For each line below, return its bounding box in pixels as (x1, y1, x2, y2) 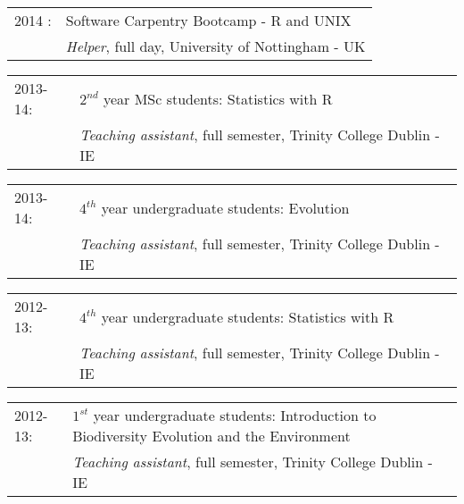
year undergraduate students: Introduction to (93, 405, 377, 425)
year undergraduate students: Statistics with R (101, 306, 394, 327)
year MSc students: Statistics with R (103, 88, 333, 109)
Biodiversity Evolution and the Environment (72, 425, 351, 446)
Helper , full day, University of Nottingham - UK (65, 36, 366, 56)
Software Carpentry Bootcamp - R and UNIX (65, 10, 352, 30)
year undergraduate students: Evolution (101, 197, 350, 218)
